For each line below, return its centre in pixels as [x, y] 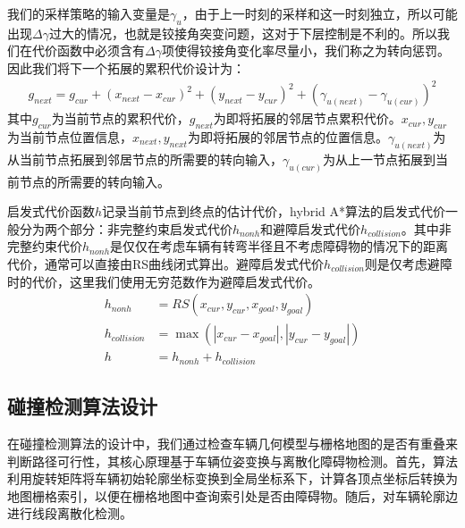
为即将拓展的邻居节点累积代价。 [307, 118]
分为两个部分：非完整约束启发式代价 [126, 228]
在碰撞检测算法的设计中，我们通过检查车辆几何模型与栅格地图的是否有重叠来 [232, 443]
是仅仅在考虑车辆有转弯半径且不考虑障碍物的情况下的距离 [279, 246]
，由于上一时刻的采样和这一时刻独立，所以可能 [320, 13]
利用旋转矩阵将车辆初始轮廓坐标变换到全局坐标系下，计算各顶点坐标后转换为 [232, 478]
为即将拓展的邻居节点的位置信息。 [287, 136]
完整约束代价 [45, 246]
